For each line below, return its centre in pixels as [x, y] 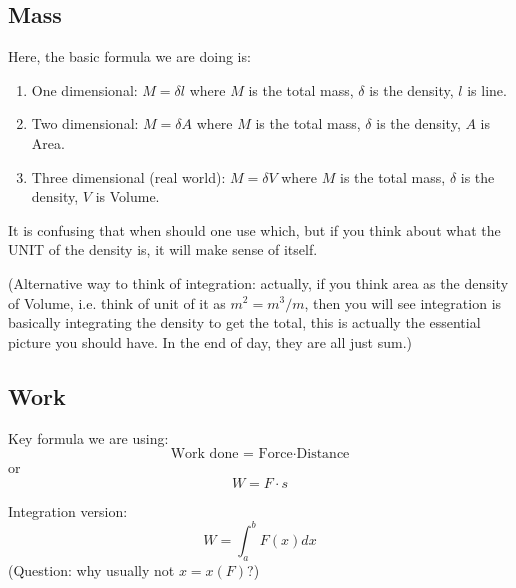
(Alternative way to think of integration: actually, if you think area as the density [258, 282]
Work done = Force [231, 454]
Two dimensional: [85, 123]
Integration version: [68, 510]
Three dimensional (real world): [128, 176]
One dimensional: [84, 89]
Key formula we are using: [88, 437]
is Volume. [127, 196]
